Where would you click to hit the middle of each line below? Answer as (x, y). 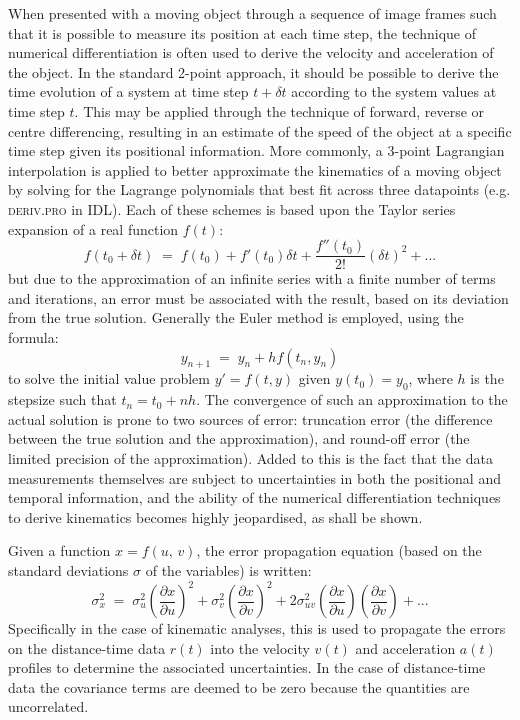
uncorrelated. (48, 706)
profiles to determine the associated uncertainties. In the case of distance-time (247, 667)
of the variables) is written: (228, 569)
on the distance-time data (87, 647)
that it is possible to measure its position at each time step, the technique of (242, 32)
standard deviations (68, 569)
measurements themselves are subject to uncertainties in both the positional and (254, 477)
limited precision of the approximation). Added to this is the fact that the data (250, 457)
